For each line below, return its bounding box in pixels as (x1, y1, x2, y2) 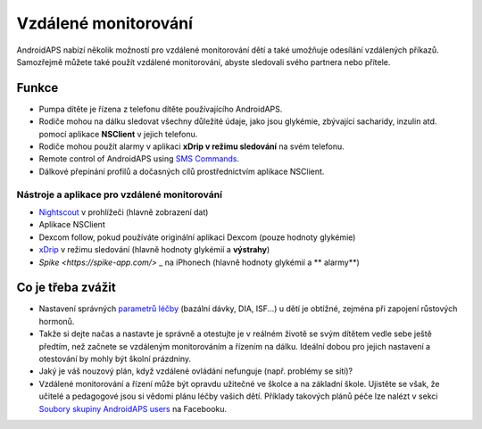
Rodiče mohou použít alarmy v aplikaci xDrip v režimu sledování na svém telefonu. (38, 141, 345, 152)
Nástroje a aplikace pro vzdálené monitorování (16, 188, 223, 201)
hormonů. (38, 316, 75, 326)
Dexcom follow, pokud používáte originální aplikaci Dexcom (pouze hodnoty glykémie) (38, 232, 356, 243)
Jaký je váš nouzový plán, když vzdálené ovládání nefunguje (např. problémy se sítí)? (38, 366, 353, 376)
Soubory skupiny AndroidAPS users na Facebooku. (38, 403, 228, 414)
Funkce (16, 80, 59, 95)
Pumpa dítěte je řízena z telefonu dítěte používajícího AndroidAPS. (38, 103, 283, 114)
